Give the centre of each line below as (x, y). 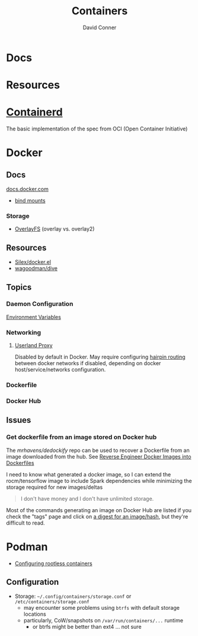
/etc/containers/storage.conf (52, 602)
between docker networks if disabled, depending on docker (88, 363)
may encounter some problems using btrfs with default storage (101, 608)
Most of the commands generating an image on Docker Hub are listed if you (99, 510)
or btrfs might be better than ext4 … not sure (87, 627)
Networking (24, 332)
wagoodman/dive (36, 269)
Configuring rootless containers (54, 563)
